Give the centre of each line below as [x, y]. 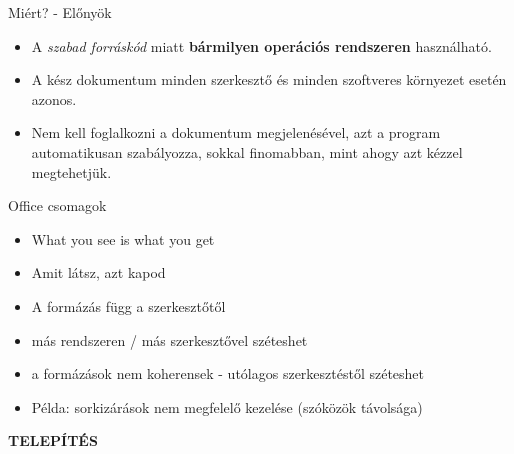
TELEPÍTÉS [53, 440]
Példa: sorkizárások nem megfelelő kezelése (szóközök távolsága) [227, 406]
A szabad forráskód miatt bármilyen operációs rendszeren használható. [261, 45]
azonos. [54, 98]
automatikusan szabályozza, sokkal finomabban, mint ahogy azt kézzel [247, 151]
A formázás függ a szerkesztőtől [128, 305]
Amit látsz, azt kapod [98, 272]
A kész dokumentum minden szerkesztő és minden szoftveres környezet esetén [269, 79]
